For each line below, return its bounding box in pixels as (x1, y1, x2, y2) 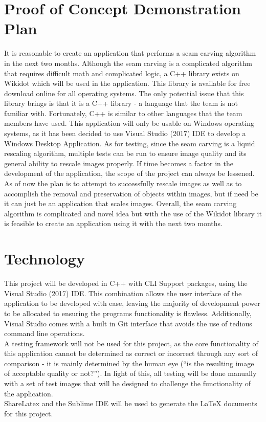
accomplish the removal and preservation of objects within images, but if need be (4, 188, 258, 198)
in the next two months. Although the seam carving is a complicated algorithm (4, 57, 252, 68)
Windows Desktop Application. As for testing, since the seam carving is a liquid (4, 138, 255, 148)
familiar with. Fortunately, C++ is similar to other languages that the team (4, 107, 242, 118)
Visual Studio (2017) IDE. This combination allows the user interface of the (4, 287, 242, 298)
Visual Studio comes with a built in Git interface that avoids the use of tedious (4, 318, 252, 328)
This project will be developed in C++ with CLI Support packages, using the (4, 278, 248, 288)
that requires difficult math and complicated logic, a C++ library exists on (4, 68, 239, 78)
